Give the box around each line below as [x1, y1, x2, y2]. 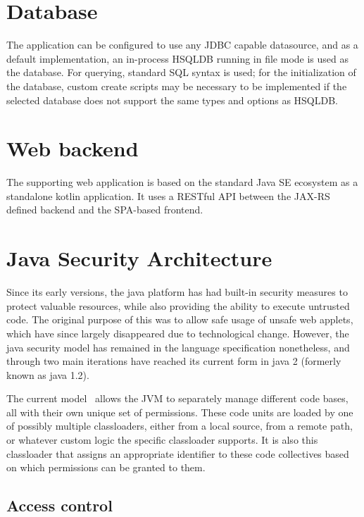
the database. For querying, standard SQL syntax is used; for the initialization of [6, 65, 356, 80]
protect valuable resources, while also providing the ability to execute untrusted [6, 298, 350, 313]
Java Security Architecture [6, 244, 272, 273]
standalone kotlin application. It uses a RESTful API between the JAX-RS [6, 188, 330, 203]
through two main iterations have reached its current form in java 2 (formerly [6, 354, 341, 368]
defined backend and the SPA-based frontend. [6, 202, 203, 217]
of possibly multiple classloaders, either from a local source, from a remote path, [6, 418, 353, 433]
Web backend [6, 134, 139, 163]
